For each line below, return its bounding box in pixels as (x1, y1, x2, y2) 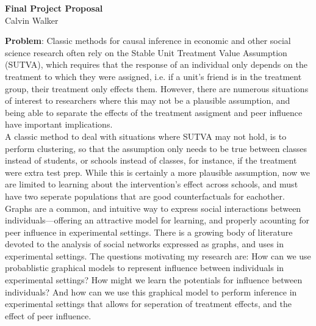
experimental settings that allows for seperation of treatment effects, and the (5, 297, 292, 310)
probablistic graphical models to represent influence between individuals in (5, 261, 284, 274)
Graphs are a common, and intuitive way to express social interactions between (5, 201, 301, 214)
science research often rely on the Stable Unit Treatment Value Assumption (5, 46, 287, 59)
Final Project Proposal (5, 2, 103, 14)
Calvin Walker (5, 13, 59, 26)
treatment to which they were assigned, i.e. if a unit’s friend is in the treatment (5, 70, 302, 82)
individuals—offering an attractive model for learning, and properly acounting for (5, 214, 309, 226)
